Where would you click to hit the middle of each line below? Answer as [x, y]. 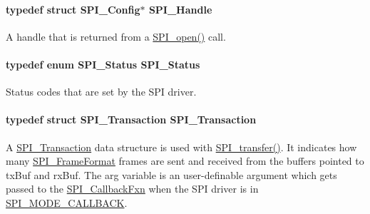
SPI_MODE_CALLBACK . [67, 202]
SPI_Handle [180, 9]
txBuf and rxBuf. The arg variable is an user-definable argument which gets [171, 174]
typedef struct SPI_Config [73, 9]
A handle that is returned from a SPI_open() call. [116, 36]
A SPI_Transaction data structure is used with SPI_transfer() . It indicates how [181, 147]
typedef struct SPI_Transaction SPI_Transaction [131, 119]
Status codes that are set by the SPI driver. [101, 92]
